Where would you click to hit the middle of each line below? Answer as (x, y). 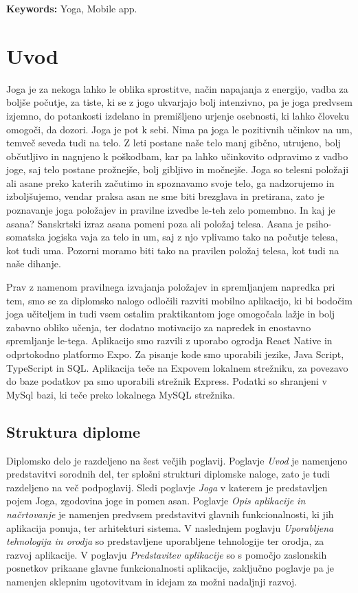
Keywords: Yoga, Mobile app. (72, 8)
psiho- (319, 223)
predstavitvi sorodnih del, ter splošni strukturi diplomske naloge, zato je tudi (168, 474)
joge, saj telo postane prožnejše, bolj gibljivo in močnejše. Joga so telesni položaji (178, 169)
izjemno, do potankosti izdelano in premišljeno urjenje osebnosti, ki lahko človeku (178, 115)
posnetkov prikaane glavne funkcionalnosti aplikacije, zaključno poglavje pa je (170, 568)
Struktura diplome (73, 431)
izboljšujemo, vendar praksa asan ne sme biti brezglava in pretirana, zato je (165, 196)
